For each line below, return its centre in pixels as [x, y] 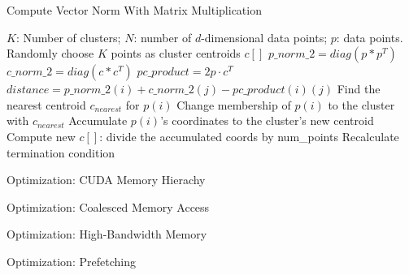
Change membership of [234, 104]
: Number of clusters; [68, 37]
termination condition [61, 152]
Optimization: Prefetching [71, 261]
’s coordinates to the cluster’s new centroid [267, 120]
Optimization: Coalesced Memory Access [108, 206]
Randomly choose [50, 53]
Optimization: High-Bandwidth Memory [107, 234]
